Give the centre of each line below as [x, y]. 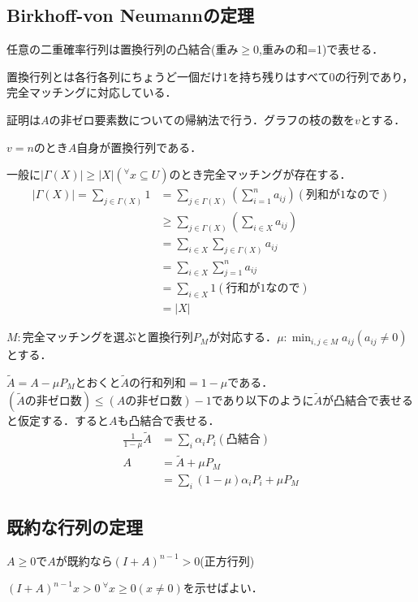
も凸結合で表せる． [168, 420]
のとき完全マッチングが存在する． [260, 174]
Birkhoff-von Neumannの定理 [130, 15]
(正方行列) [227, 560]
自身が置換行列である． [139, 147]
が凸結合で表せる [368, 399]
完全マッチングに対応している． [92, 92]
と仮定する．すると [58, 420]
